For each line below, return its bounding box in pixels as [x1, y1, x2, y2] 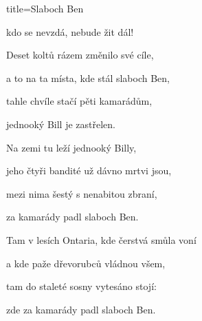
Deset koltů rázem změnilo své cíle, [6, 48, 154, 62]
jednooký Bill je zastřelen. [6, 116, 115, 131]
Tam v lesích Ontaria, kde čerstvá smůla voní [6, 232, 197, 247]
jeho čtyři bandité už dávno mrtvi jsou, [6, 163, 172, 178]
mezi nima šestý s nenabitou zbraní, [6, 186, 157, 200]
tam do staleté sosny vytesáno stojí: [6, 279, 157, 293]
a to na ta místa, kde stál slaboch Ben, [6, 70, 170, 85]
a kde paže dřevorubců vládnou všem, [6, 256, 166, 270]
